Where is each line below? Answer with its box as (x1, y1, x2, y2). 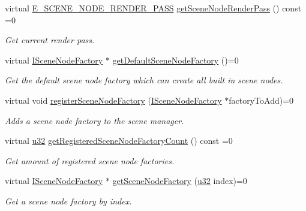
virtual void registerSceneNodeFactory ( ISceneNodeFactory (5, 94, 222, 106)
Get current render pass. (5, 34, 95, 46)
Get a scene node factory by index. (5, 194, 132, 207)
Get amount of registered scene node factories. (5, 154, 175, 167)
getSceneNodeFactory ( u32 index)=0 (112, 174, 247, 187)
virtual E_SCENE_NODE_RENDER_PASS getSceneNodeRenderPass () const (5, 2, 302, 14)
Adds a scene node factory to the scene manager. (5, 114, 184, 126)
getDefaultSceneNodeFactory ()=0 (112, 53, 239, 66)
